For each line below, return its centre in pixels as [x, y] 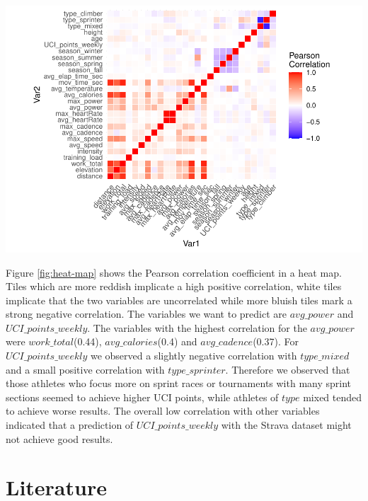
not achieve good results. [59, 438]
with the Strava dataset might [286, 425]
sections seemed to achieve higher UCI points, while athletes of [142, 397]
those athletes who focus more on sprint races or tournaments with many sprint [179, 383]
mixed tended [333, 397]
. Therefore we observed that [288, 369]
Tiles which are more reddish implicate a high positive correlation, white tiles [174, 286]
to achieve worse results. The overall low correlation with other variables [163, 411]
